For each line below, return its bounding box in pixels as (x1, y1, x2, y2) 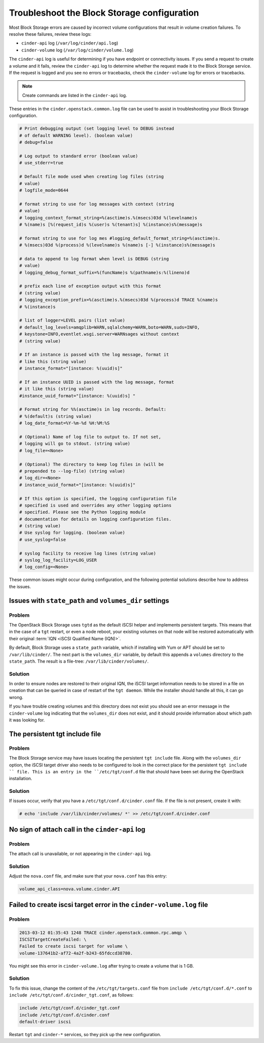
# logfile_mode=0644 (19, 187, 68, 193)
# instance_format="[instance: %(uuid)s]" (19, 366, 123, 371)
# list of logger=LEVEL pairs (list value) (19, 318, 126, 323)
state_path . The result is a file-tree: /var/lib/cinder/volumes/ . (9, 658, 149, 664)
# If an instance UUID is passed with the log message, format (19, 379, 175, 385)
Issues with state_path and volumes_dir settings (9, 596, 170, 604)
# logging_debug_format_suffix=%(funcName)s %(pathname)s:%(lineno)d (19, 270, 190, 275)
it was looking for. (9, 717, 45, 723)
